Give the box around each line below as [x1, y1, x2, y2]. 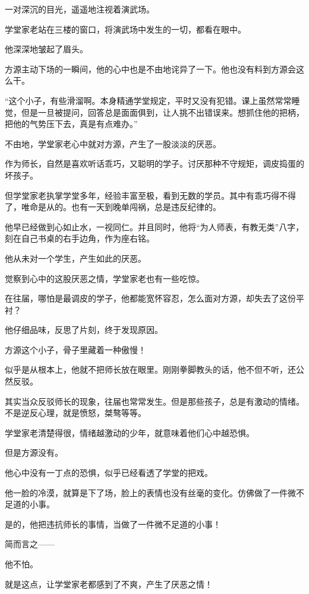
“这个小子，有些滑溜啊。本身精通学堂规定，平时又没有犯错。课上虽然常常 [5, 94, 292, 106]
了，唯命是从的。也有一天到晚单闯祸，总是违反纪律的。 [5, 201, 221, 213]
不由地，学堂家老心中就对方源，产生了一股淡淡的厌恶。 [5, 137, 221, 150]
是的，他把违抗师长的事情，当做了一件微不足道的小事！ [5, 517, 221, 530]
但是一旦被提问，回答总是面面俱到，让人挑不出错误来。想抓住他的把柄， [21, 106, 304, 118]
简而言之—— [5, 538, 55, 550]
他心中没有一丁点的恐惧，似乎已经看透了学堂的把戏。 [5, 466, 213, 479]
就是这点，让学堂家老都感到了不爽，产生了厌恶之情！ [5, 577, 213, 590]
